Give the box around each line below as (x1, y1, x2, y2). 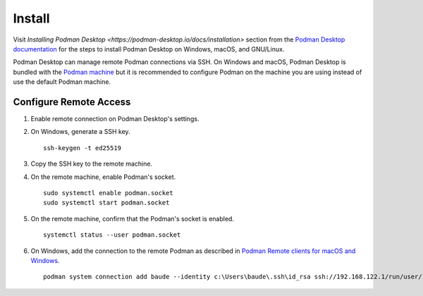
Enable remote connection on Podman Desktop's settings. (30, 115, 200, 123)
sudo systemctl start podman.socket (43, 199, 170, 207)
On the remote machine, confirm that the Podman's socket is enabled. (30, 214, 234, 223)
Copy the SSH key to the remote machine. (30, 159, 153, 168)
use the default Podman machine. (13, 78, 111, 86)
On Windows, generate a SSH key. (30, 128, 130, 136)
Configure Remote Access (13, 96, 131, 108)
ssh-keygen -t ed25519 (43, 144, 122, 152)
